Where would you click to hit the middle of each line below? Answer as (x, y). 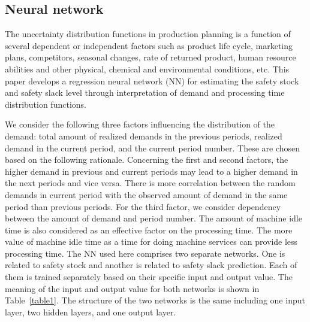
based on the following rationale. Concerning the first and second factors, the (147, 160)
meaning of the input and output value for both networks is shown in (132, 288)
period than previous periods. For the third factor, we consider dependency (143, 206)
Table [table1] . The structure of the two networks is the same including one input (155, 300)
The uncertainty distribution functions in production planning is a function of (148, 34)
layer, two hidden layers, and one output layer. (91, 312)
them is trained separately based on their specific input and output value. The (149, 277)
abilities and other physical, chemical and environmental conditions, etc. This (147, 69)
